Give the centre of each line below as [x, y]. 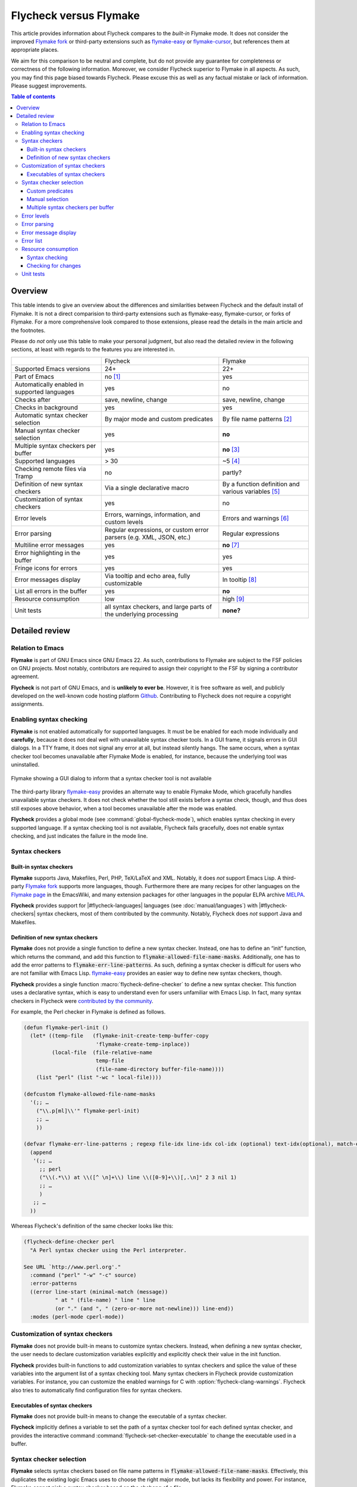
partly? [232, 472]
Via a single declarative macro [147, 488]
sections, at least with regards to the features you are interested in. [93, 349]
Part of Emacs [35, 377]
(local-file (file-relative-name [102, 1052]
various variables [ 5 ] [251, 491]
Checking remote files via [50, 469]
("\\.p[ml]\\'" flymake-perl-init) [88, 1110]
